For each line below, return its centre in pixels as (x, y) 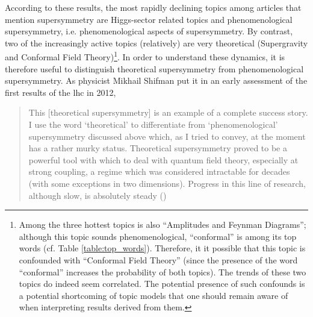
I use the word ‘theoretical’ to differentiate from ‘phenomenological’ (153, 124)
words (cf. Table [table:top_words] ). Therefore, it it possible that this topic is (162, 248)
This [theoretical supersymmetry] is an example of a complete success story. (168, 112)
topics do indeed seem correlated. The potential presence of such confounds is (162, 284)
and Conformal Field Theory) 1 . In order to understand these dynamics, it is (145, 56)
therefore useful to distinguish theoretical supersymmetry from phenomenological (154, 68)
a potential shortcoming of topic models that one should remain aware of (153, 295)
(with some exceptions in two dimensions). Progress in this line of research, (167, 183)
